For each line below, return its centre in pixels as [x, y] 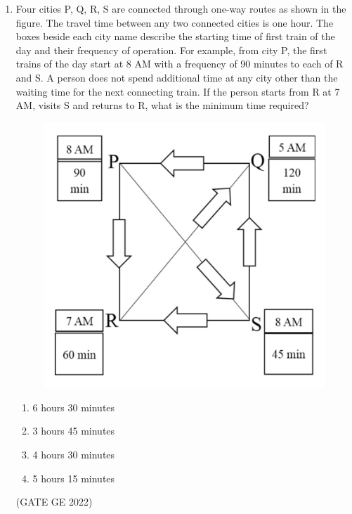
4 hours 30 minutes [74, 454]
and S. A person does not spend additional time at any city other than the [177, 77]
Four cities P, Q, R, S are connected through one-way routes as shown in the [181, 8]
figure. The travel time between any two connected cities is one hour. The [175, 22]
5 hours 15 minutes [74, 478]
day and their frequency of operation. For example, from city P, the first [171, 50]
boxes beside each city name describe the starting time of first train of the [175, 36]
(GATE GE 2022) [54, 502]
